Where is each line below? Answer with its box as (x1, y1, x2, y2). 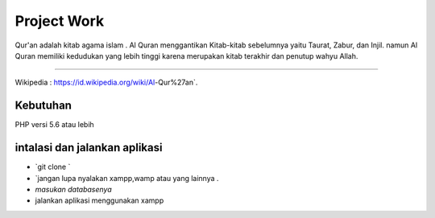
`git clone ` (35, 162, 71, 172)
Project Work (14, 12, 105, 30)
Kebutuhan (14, 99, 72, 113)
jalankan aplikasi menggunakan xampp (35, 195, 164, 205)
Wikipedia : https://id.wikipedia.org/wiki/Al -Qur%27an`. (14, 77, 198, 88)
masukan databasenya (35, 184, 112, 194)
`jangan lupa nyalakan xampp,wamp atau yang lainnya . (35, 173, 219, 183)
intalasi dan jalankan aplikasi (14, 141, 163, 154)
